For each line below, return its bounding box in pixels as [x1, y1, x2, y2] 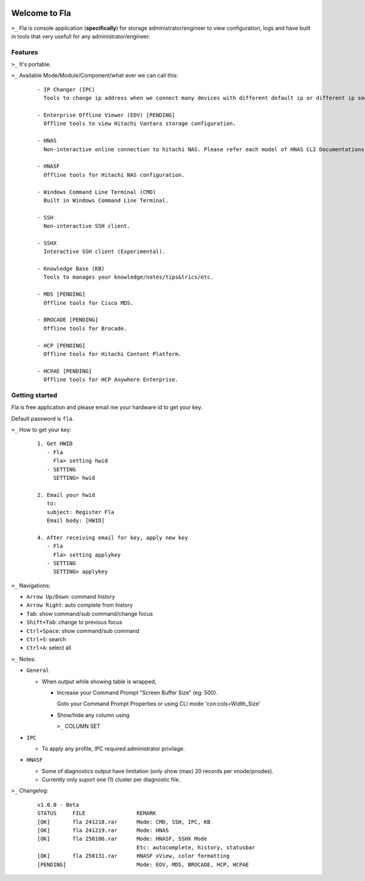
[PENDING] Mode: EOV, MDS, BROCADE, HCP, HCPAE [37, 861, 249, 868]
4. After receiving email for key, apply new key [37, 534, 189, 541]
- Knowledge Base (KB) [37, 265, 105, 273]
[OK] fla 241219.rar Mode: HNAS [37, 827, 169, 834]
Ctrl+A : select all [26, 644, 71, 652]
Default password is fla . [11, 415, 74, 422]
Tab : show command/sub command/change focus [26, 610, 153, 617]
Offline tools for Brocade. [43, 325, 128, 332]
